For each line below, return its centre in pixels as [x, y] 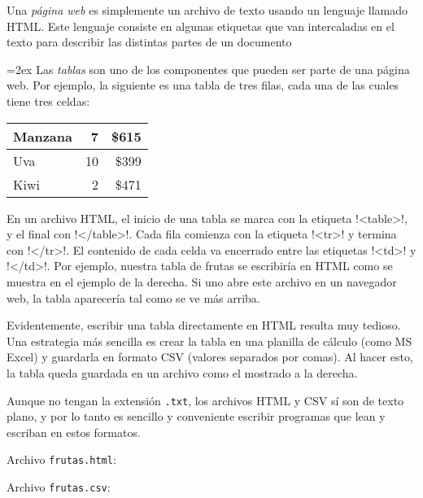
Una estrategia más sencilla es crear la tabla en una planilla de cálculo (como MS [209, 341]
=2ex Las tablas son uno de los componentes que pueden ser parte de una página [208, 69]
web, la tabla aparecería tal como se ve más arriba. [133, 297]
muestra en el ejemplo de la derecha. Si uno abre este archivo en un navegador [202, 281]
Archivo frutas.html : [61, 459]
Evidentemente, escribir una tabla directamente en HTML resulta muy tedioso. [204, 325]
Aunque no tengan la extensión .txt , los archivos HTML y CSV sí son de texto [205, 400]
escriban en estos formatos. [74, 432]
